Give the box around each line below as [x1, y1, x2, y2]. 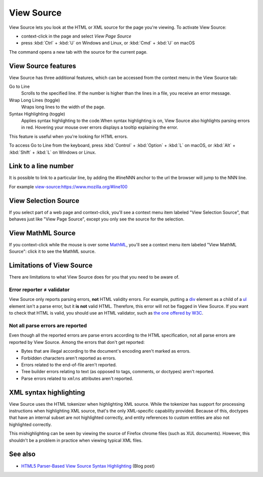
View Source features [9, 61, 76, 70]
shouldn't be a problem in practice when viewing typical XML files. [9, 437, 143, 443]
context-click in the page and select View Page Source [21, 33, 131, 39]
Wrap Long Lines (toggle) [9, 97, 60, 103]
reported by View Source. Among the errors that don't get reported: [9, 339, 145, 345]
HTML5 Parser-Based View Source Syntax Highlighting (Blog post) [21, 463, 155, 469]
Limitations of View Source [9, 261, 93, 270]
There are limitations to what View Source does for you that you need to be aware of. [9, 274, 180, 280]
